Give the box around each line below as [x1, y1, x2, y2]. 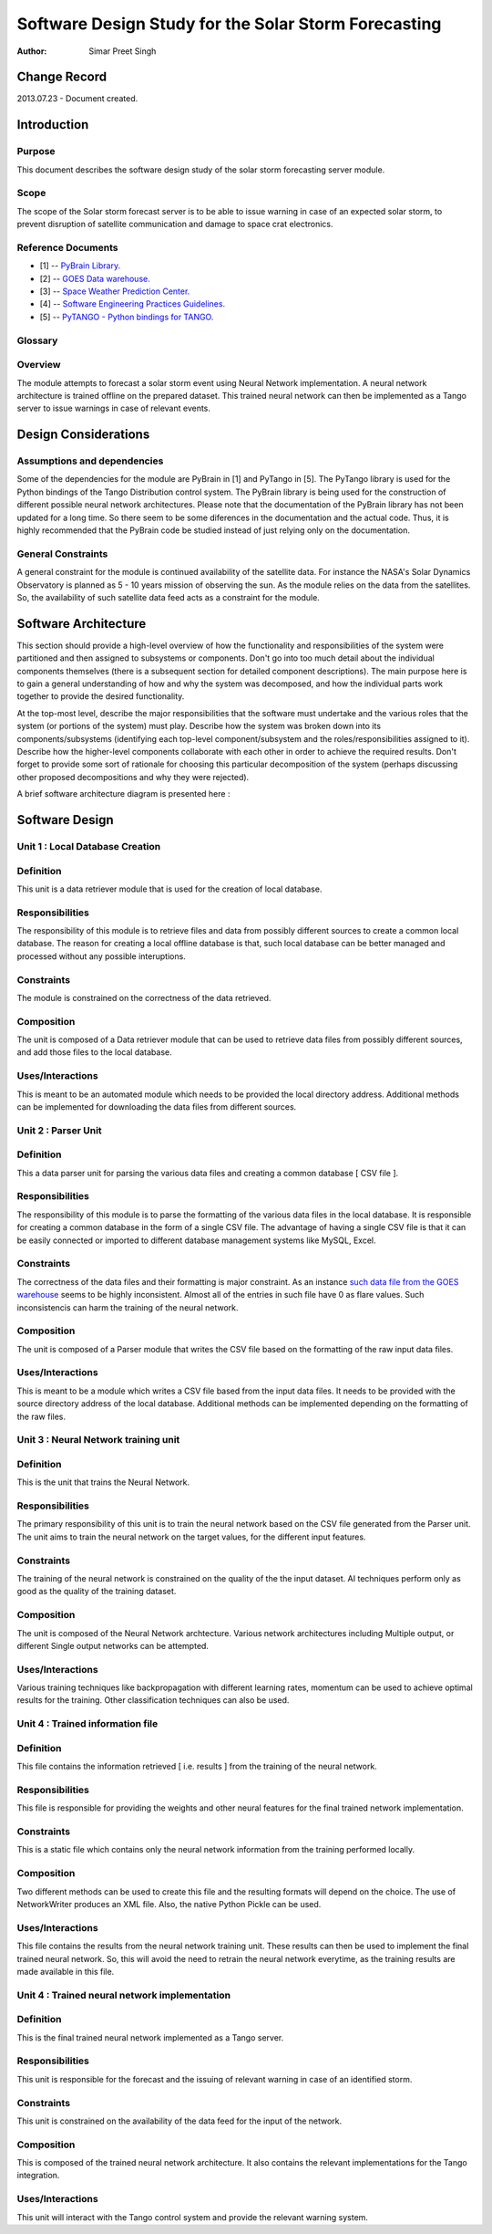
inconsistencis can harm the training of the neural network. [16, 1301, 239, 1313]
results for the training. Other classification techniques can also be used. [16, 1695, 290, 1706]
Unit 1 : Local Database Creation [16, 840, 161, 852]
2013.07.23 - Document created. [16, 93, 138, 104]
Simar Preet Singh [88, 46, 157, 57]
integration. [16, 2170, 60, 2181]
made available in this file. [16, 1966, 115, 1977]
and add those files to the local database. [16, 1047, 172, 1058]
